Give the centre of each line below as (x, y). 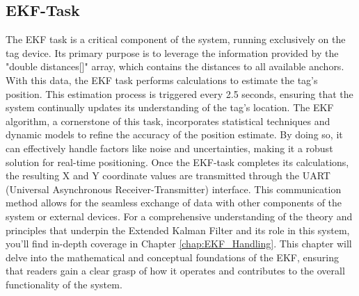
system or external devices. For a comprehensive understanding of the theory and (179, 216)
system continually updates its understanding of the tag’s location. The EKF (170, 107)
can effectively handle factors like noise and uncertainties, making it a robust (169, 148)
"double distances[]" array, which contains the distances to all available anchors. (175, 66)
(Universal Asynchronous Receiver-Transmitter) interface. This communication (174, 189)
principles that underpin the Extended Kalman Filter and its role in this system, (178, 230)
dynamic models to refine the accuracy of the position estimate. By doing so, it (174, 134)
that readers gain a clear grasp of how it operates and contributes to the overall (175, 271)
